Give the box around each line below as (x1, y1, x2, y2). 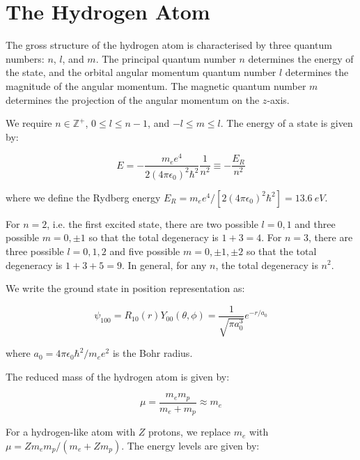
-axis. (267, 92, 290, 107)
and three (295, 216, 336, 231)
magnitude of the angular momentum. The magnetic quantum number (6, 78, 306, 93)
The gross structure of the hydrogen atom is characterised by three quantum (6, 38, 332, 52)
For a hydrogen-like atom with (6, 424, 136, 439)
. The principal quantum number (95, 51, 236, 66)
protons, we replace (148, 424, 231, 439)
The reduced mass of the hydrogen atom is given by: (6, 369, 230, 383)
